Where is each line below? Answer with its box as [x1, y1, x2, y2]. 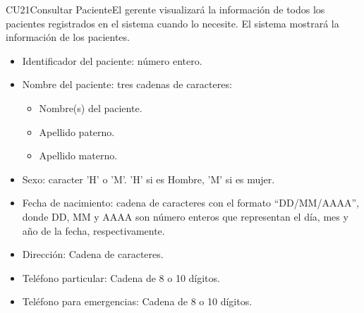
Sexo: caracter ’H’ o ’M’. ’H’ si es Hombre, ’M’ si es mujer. [22, 171, 275, 186]
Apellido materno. [39, 148, 118, 163]
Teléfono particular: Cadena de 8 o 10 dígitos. [22, 270, 220, 285]
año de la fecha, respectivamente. [22, 223, 165, 238]
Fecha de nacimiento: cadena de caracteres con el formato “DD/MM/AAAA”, [22, 195, 359, 210]
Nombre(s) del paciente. [39, 100, 142, 115]
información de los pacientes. [6, 30, 130, 44]
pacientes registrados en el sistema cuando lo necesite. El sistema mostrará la [6, 16, 339, 30]
